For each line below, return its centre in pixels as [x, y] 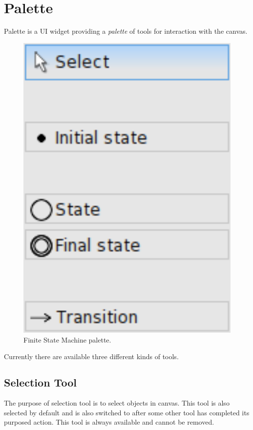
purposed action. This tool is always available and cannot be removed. [109, 422]
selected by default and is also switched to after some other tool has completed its [127, 412]
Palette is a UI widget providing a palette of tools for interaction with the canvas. [126, 31]
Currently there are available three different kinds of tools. [91, 356]
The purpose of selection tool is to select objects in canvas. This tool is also [117, 403]
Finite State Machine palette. [67, 339]
